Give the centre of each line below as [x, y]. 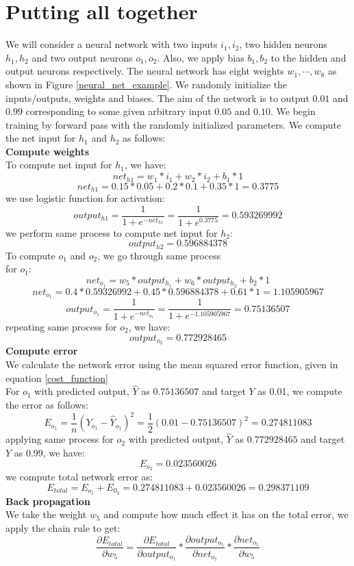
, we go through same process [159, 255]
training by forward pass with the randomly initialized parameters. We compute [174, 124]
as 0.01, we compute [300, 391]
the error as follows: [47, 405]
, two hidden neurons [283, 44]
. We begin [293, 111]
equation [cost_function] [57, 377]
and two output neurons [82, 57]
